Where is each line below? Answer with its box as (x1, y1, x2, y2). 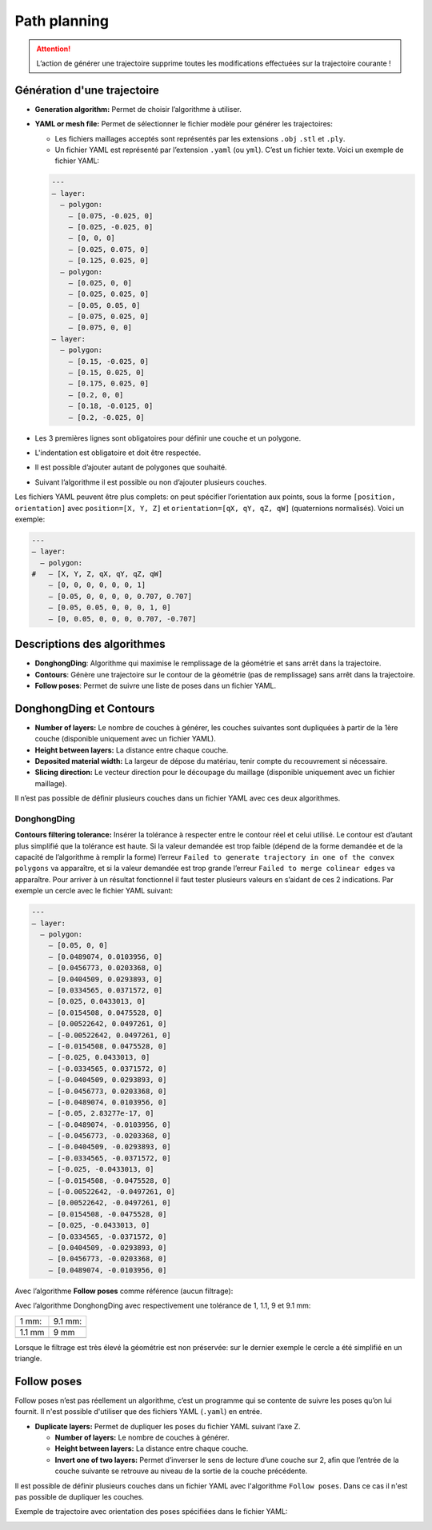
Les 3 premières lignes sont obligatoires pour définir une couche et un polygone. (34, 433, 302, 443)
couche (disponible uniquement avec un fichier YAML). (34, 734, 216, 744)
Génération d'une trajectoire (14, 83, 159, 97)
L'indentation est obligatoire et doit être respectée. (34, 448, 202, 457)
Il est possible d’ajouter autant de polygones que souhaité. (34, 462, 227, 472)
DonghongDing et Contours (14, 701, 155, 715)
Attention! (36, 44, 71, 54)
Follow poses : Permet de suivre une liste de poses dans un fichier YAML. (34, 681, 276, 690)
